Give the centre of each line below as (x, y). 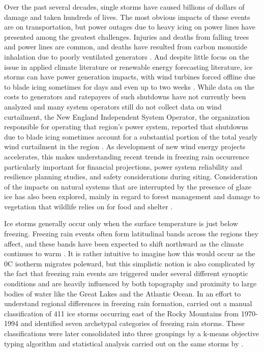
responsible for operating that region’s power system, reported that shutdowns (126, 127)
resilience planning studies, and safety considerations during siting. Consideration (131, 177)
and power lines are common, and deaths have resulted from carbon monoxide (126, 47)
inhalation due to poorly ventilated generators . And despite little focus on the (127, 56)
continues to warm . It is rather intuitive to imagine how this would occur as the (130, 253)
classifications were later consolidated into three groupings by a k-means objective (132, 333)
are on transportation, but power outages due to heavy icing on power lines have (130, 27)
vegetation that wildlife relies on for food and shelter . (89, 206)
